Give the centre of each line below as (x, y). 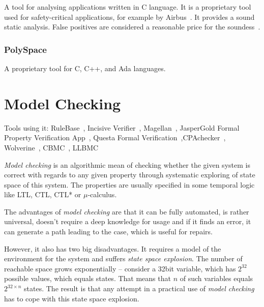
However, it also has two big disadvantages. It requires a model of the (113, 248)
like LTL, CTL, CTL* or (43, 194)
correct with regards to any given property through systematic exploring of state (130, 175)
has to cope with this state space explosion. (72, 298)
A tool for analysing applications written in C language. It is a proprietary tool (128, 7)
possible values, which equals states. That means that (87, 278)
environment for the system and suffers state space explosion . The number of (123, 258)
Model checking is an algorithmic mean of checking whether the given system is (127, 164)
